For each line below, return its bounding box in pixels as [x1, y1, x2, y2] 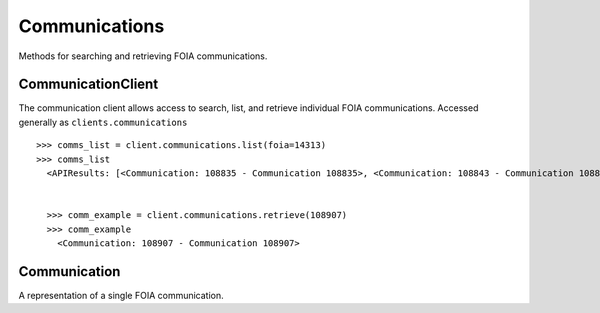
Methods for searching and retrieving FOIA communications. [18, 50, 268, 62]
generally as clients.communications [18, 116, 188, 128]
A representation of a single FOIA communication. [18, 289, 224, 301]
